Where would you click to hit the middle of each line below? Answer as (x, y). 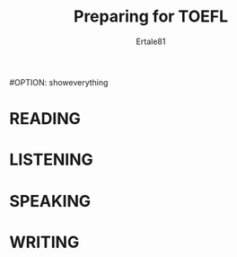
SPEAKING (50, 201)
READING (45, 119)
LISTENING (52, 160)
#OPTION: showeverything (59, 82)
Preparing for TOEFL (151, 17)
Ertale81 (151, 41)
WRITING (44, 242)
